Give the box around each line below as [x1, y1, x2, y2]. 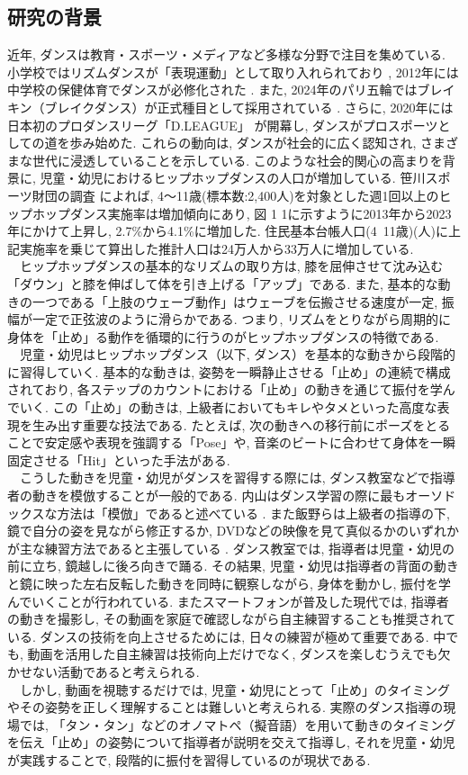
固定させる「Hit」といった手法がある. [7, 450, 230, 469]
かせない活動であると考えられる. [7, 662, 200, 680]
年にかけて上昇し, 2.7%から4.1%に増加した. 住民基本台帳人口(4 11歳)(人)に [7, 221, 448, 240]
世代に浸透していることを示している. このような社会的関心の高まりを [31, 150, 443, 169]
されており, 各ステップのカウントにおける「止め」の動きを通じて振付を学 [7, 380, 443, 399]
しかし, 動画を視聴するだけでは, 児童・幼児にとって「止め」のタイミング [19, 680, 450, 698]
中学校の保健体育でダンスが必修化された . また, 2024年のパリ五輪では [7, 80, 418, 99]
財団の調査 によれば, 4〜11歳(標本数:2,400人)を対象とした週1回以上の [31, 185, 439, 204]
